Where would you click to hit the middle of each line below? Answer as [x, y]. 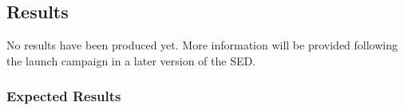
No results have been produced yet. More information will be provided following [202, 45]
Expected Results [64, 96]
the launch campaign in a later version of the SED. [131, 60]
